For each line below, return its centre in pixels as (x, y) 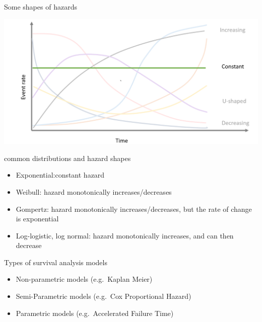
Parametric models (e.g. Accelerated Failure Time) (95, 313)
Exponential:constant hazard (60, 175)
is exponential (37, 219)
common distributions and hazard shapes (68, 158)
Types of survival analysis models (56, 262)
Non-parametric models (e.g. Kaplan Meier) (84, 279)
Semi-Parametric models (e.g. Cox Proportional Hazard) (104, 296)
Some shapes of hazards (41, 7)
